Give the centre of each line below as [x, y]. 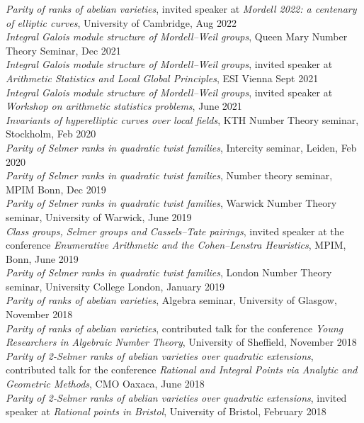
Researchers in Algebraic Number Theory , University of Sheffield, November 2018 [181, 342]
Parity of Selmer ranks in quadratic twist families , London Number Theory [169, 272]
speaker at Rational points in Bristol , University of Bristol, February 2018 [166, 411]
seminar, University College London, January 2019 [115, 286]
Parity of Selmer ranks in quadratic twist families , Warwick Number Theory [171, 203]
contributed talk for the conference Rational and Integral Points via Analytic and [182, 370]
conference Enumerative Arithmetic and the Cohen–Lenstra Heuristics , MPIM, [176, 245]
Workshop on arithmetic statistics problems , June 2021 [124, 106]
